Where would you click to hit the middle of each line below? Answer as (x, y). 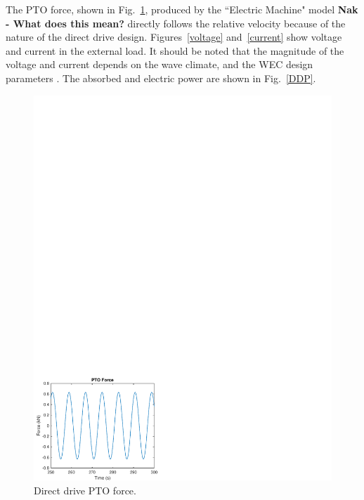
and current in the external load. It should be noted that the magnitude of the (175, 50)
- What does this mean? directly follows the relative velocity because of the (176, 23)
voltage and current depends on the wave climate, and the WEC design (160, 64)
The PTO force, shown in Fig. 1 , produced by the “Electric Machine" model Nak (182, 9)
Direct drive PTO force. (85, 491)
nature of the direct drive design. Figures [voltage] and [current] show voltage (174, 37)
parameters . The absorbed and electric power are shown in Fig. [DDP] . (161, 78)
